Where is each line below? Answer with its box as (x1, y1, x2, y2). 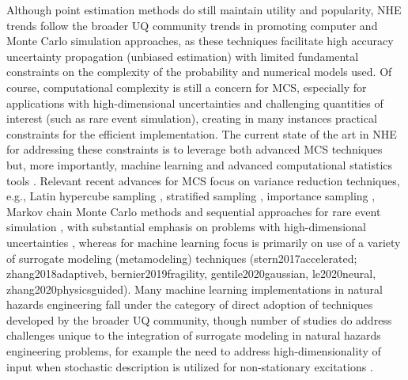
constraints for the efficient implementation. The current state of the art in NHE (6, 125, 397, 142)
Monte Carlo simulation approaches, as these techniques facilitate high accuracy (6, 32, 394, 49)
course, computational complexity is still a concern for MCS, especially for (6, 78, 367, 95)
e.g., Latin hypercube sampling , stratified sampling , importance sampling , (6, 188, 376, 204)
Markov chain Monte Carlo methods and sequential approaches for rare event (6, 203, 381, 219)
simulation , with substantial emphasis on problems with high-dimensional (6, 218, 366, 235)
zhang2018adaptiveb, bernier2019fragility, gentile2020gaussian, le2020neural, (6, 265, 376, 282)
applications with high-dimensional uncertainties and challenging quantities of (6, 94, 383, 111)
